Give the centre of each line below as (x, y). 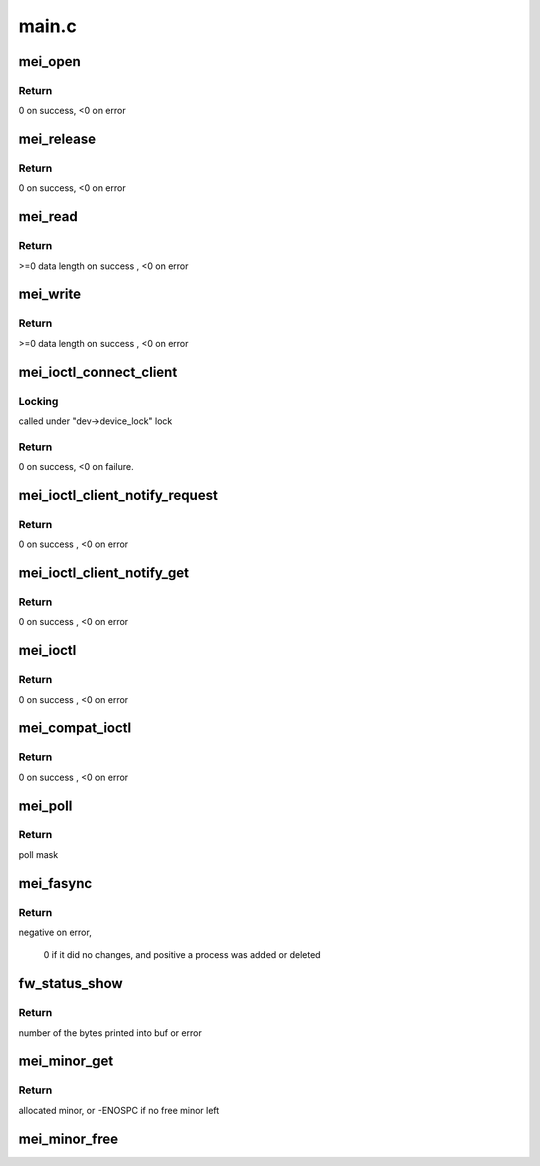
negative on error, (55, 932)
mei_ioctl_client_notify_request (118, 495)
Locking (38, 401)
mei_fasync (55, 883)
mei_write (50, 294)
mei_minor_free (68, 1138)
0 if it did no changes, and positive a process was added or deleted (182, 955)
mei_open (50, 61)
